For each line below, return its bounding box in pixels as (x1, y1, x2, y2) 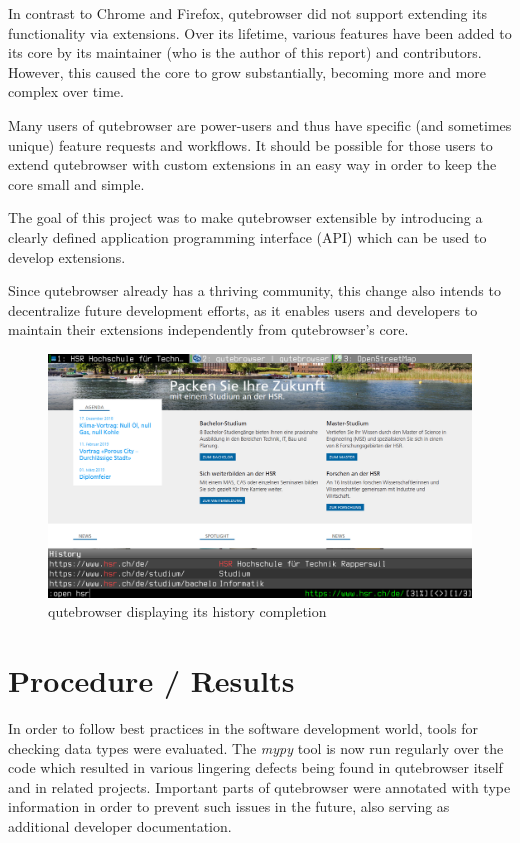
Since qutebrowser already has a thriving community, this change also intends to (8, 280, 501, 301)
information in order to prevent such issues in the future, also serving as (8, 796, 450, 817)
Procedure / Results (8, 660, 295, 701)
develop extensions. (8, 246, 126, 267)
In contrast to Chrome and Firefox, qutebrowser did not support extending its (8, 3, 488, 23)
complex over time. (8, 81, 124, 102)
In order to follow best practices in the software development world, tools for (8, 718, 478, 739)
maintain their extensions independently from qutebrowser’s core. (8, 319, 409, 340)
